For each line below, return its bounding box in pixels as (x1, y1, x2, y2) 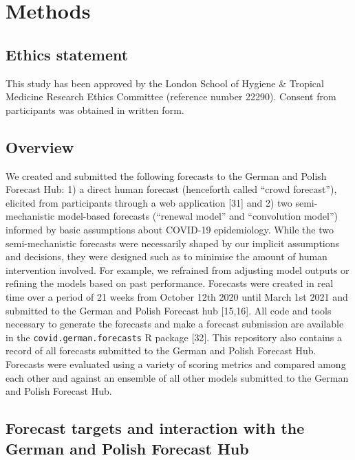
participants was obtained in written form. (6, 102, 184, 117)
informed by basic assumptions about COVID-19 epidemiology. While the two (6, 222, 334, 236)
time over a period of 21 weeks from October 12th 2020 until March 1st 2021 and (6, 289, 348, 303)
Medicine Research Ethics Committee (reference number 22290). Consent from (6, 89, 336, 104)
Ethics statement (6, 43, 129, 65)
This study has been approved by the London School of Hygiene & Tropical (6, 76, 324, 90)
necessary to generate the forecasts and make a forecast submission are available (6, 317, 344, 331)
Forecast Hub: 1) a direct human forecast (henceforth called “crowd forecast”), (6, 182, 337, 196)
